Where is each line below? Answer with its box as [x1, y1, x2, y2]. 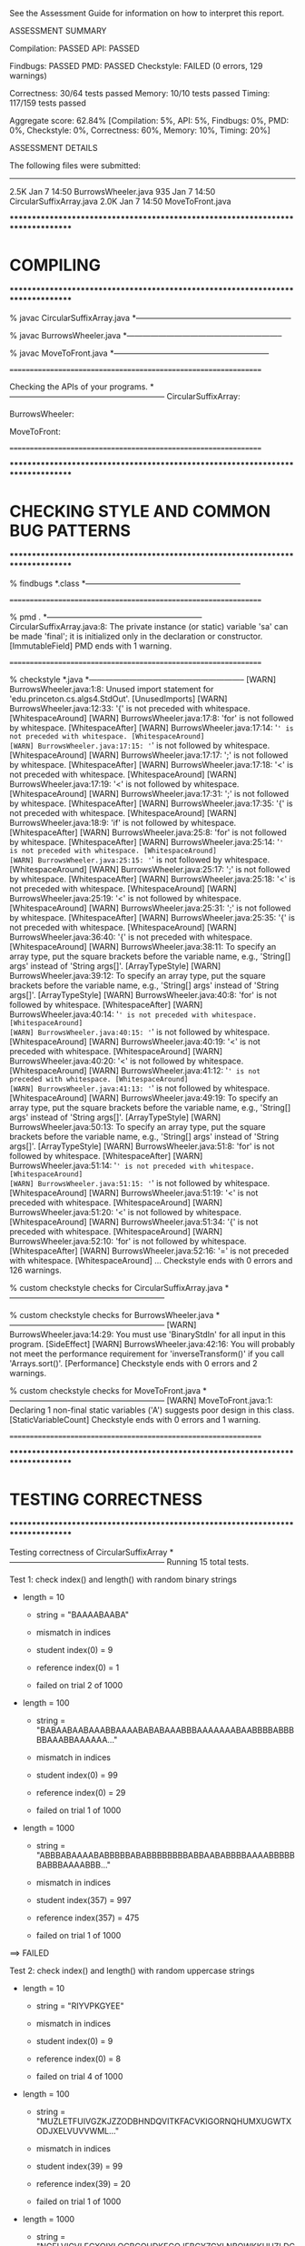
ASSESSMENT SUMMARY [9, 25, 107, 35]
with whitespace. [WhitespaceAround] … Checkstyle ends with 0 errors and [9, 1254, 293, 1265]
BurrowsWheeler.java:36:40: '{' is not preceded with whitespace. [9, 932, 252, 942]
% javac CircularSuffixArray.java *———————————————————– [9, 312, 291, 323]
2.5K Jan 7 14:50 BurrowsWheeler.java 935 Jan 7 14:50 [9, 186, 216, 196]
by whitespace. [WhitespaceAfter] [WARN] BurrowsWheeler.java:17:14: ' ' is [9, 722, 294, 733]
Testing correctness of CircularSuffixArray [9, 1546, 168, 1557]
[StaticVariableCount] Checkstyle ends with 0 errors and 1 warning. [9, 1414, 261, 1425]
